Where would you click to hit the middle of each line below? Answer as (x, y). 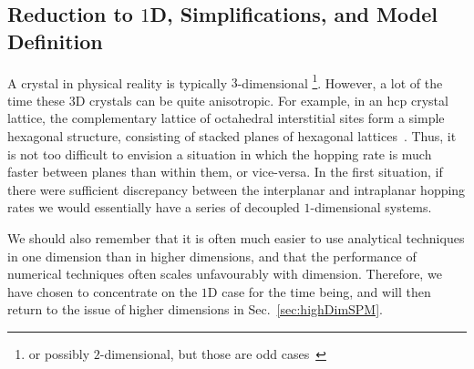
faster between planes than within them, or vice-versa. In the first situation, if (225, 172)
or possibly (59, 353)
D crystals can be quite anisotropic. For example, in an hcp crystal (262, 100)
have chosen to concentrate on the (103, 291)
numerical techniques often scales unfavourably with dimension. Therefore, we (225, 274)
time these (36, 100)
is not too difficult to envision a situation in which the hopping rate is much (220, 154)
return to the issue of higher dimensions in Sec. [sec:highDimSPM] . (196, 309)
